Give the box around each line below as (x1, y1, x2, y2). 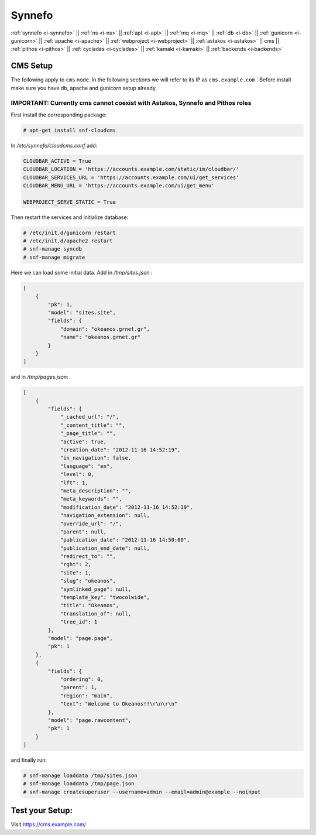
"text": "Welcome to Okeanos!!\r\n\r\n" (60, 700, 178, 707)
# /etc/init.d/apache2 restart (23, 238, 114, 244)
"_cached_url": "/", (60, 413, 119, 420)
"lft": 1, (60, 479, 88, 486)
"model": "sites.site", (47, 309, 116, 316)
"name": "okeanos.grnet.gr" (60, 334, 140, 341)
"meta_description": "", (60, 487, 132, 494)
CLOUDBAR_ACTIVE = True (23, 158, 92, 164)
